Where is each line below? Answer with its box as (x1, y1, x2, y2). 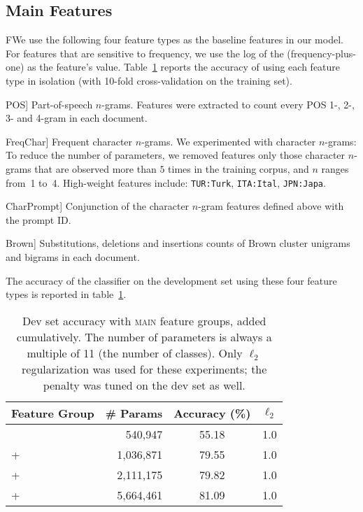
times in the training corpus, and (168, 161, 309, 176)
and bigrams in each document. (6, 249, 140, 264)
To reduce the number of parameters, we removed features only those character (6, 148, 346, 162)
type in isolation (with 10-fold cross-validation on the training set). (6, 73, 292, 87)
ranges (321, 161, 349, 176)
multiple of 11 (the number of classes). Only (27, 344, 243, 361)
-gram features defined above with (198, 199, 344, 213)
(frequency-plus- (287, 45, 356, 60)
